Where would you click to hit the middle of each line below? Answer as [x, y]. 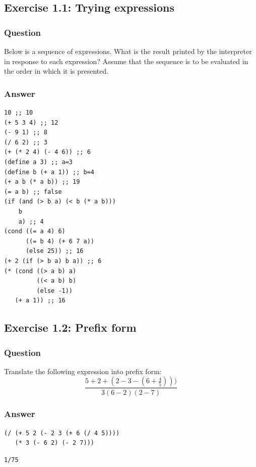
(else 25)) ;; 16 [54, 251]
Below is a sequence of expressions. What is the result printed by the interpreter [128, 51]
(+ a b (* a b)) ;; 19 [42, 182]
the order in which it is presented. [56, 71]
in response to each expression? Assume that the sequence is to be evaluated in [126, 61]
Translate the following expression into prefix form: [83, 371]
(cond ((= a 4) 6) [35, 231]
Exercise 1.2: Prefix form [70, 327]
